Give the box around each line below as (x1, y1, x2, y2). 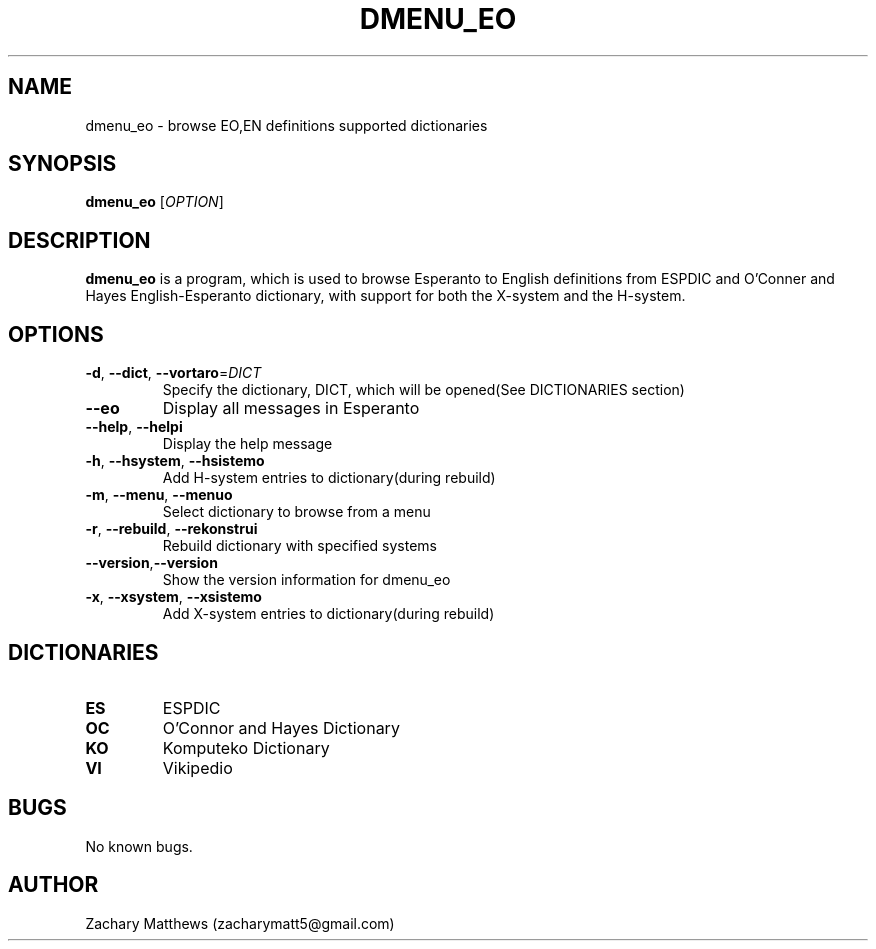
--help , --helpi (85, 418, 183, 436)
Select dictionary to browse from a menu (162, 503, 431, 521)
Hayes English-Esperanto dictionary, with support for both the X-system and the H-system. (85, 287, 686, 305)
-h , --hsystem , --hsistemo (85, 452, 265, 470)
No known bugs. (85, 837, 193, 855)
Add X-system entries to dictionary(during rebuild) (162, 605, 495, 623)
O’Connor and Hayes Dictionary (162, 717, 400, 738)
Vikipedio (162, 757, 233, 778)
